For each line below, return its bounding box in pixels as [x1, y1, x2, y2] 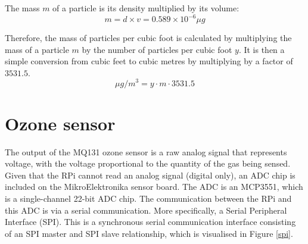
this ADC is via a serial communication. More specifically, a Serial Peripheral [5, 204, 287, 216]
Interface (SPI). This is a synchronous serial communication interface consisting [5, 215, 296, 228]
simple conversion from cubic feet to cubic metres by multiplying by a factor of [5, 55, 293, 67]
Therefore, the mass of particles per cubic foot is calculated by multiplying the [5, 32, 292, 44]
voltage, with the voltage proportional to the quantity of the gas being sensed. [5, 157, 291, 170]
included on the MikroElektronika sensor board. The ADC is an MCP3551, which [5, 180, 303, 193]
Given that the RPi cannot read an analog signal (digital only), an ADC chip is [5, 168, 295, 181]
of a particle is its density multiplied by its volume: [52, 2, 239, 14]
